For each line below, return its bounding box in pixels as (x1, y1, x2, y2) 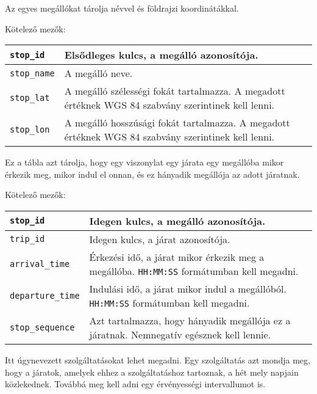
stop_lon (10, 125, 50, 135)
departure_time (10, 290, 80, 301)
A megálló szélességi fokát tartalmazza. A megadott (64, 84, 285, 98)
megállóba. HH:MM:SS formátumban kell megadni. (89, 263, 299, 278)
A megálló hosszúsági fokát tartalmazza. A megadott (64, 115, 290, 130)
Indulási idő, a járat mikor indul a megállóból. (89, 281, 287, 296)
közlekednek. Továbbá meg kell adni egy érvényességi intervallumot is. (5, 378, 266, 390)
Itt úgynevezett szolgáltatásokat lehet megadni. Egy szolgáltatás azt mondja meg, (5, 353, 310, 366)
